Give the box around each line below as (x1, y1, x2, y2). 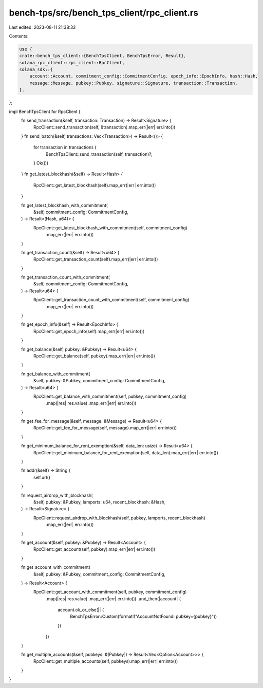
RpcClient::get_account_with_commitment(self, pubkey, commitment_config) (33, 589, 187, 595)
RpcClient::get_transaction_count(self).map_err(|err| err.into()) (33, 256, 158, 262)
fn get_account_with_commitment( (21, 564, 91, 570)
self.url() (33, 474, 51, 480)
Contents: (9, 33, 29, 39)
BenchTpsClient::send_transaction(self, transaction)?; (45, 151, 153, 157)
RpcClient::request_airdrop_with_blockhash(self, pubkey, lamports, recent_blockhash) (33, 515, 206, 521)
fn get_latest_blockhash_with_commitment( (21, 202, 108, 208)
